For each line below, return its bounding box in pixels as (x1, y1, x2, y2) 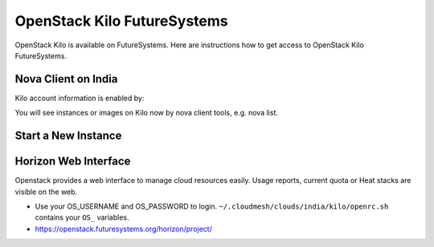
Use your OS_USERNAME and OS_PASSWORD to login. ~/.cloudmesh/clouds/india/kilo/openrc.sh (35, 201, 389, 211)
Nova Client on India (14, 72, 118, 86)
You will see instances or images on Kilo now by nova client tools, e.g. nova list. (14, 108, 279, 118)
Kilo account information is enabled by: (14, 93, 145, 103)
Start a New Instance (14, 129, 122, 143)
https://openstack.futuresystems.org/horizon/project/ (35, 224, 212, 233)
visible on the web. (14, 187, 78, 196)
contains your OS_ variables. (35, 213, 129, 222)
